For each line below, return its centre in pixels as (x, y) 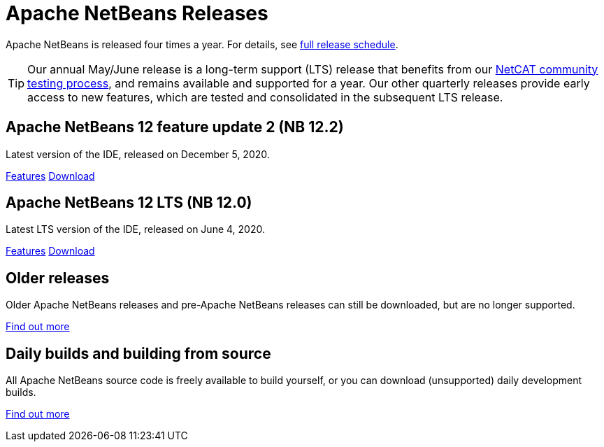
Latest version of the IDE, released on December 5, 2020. (138, 154)
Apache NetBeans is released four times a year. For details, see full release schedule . (202, 44)
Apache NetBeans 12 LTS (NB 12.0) (129, 203)
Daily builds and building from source (138, 353)
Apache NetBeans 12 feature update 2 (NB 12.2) (175, 127)
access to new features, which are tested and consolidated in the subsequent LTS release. (265, 97)
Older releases (58, 278)
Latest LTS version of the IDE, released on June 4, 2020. (135, 229)
